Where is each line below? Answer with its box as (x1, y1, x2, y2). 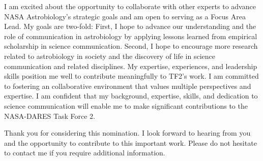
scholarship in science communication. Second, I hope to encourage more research (4, 41, 258, 51)
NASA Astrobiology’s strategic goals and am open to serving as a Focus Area (4, 11, 246, 21)
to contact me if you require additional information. (4, 147, 165, 158)
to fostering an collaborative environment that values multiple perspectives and (4, 80, 251, 91)
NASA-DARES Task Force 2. (4, 110, 96, 121)
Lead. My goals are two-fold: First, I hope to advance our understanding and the (4, 21, 256, 31)
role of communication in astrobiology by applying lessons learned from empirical (4, 30, 257, 41)
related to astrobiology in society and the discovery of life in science (4, 50, 215, 61)
